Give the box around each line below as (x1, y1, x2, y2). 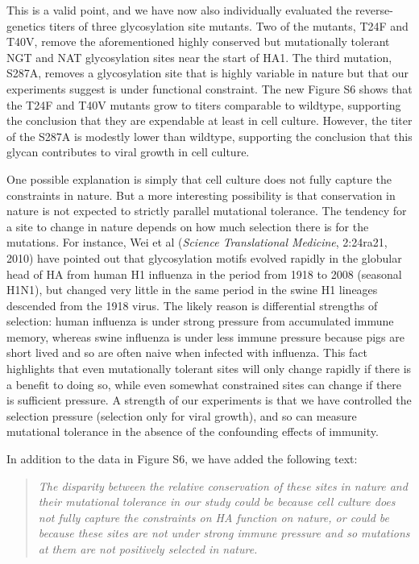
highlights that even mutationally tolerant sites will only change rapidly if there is (6, 360, 412, 377)
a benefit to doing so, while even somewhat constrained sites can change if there (6, 375, 402, 392)
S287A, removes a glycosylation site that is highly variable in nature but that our (6, 64, 409, 81)
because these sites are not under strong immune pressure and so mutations (38, 525, 410, 541)
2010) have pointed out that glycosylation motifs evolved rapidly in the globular (6, 249, 402, 266)
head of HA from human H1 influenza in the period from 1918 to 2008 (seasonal (6, 265, 402, 282)
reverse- (355, 2, 393, 18)
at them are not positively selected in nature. (38, 541, 258, 557)
